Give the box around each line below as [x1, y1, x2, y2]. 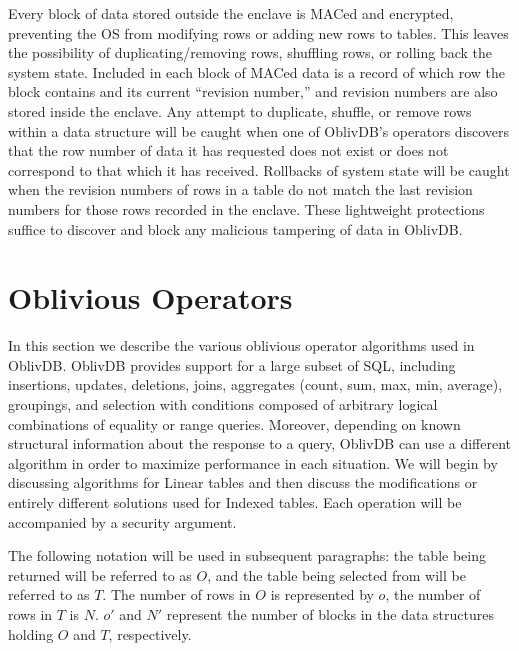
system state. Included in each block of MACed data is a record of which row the [8, 61, 505, 82]
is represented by [270, 584, 374, 605]
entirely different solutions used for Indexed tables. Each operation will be [8, 492, 462, 512]
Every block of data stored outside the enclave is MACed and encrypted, [8, 3, 454, 23]
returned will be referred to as [8, 564, 192, 585]
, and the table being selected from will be [207, 564, 466, 585]
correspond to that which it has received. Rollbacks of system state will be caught [8, 159, 510, 180]
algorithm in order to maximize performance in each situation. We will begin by [8, 452, 498, 473]
